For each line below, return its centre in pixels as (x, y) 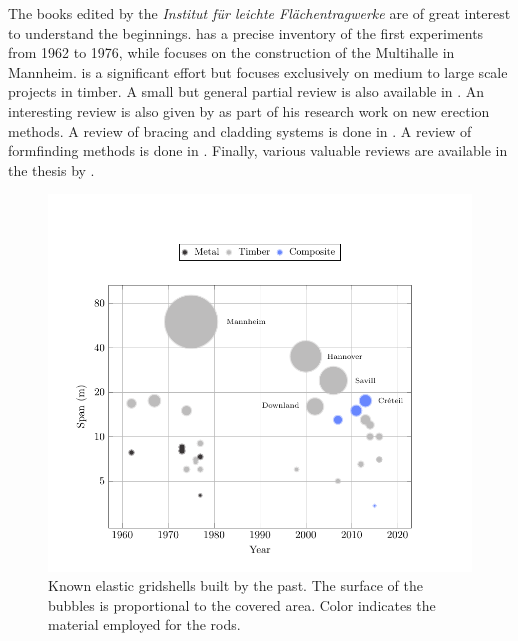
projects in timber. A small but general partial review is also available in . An (246, 91)
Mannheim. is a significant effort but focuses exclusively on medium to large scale (258, 71)
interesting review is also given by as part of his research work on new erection (249, 110)
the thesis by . (51, 169)
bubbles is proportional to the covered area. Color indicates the (242, 604)
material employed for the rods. (144, 624)
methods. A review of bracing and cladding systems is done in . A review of (240, 130)
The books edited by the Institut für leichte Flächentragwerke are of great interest (259, 13)
